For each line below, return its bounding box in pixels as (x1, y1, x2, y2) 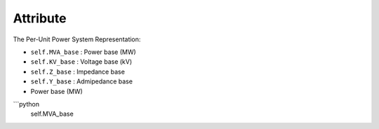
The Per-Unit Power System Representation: (13, 35, 141, 43)
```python (13, 100, 40, 108)
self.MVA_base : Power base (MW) (30, 48, 136, 56)
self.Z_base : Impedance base (30, 67, 126, 76)
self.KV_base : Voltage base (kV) (30, 57, 133, 66)
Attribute (13, 11, 67, 26)
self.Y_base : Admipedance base (30, 77, 133, 86)
